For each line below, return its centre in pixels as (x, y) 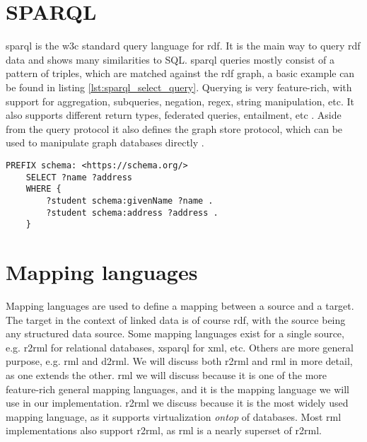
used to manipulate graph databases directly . (105, 143)
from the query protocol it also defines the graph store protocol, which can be (174, 128)
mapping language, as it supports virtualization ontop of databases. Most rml (174, 416)
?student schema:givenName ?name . (130, 200)
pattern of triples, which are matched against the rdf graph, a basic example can (180, 73)
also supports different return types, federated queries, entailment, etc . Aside (174, 115)
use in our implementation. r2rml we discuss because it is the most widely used (177, 403)
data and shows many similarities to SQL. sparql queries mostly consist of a (170, 59)
